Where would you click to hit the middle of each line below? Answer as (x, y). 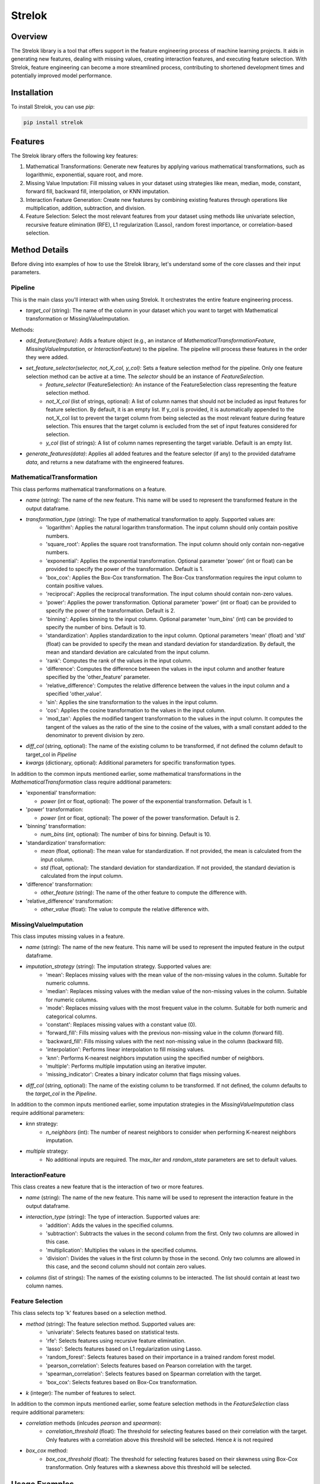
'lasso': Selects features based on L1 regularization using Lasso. (124, 1349)
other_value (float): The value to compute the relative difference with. (125, 909)
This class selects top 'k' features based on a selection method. (89, 1313)
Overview (29, 37)
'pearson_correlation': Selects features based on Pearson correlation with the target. (149, 1365)
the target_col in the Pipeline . (61, 1094)
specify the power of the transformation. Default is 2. (111, 611)
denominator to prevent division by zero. (95, 735)
